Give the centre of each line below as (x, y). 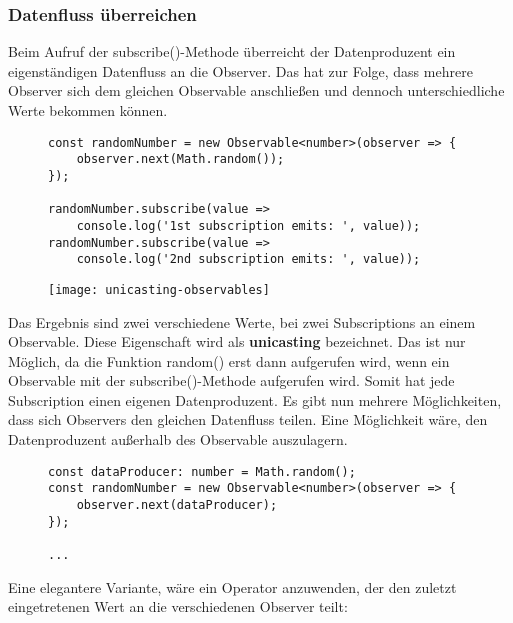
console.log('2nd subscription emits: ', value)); (248, 259)
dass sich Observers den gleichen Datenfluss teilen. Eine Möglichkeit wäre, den (248, 419)
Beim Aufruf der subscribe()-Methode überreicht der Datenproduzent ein (232, 51)
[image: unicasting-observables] (159, 289)
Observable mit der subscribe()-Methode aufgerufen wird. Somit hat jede (231, 380)
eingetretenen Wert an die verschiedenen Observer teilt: (178, 606)
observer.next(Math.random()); (180, 159)
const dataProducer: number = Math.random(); (202, 471)
